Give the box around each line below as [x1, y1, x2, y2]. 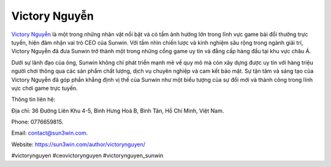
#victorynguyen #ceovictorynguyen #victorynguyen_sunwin [11, 152, 164, 159]
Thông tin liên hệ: [11, 95, 56, 103]
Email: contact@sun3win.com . [11, 129, 88, 137]
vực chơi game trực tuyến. [11, 84, 78, 92]
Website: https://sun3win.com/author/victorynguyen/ [11, 141, 146, 148]
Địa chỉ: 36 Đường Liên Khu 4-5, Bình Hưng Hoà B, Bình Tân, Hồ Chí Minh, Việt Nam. [11, 107, 224, 114]
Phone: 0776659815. [11, 118, 64, 125]
